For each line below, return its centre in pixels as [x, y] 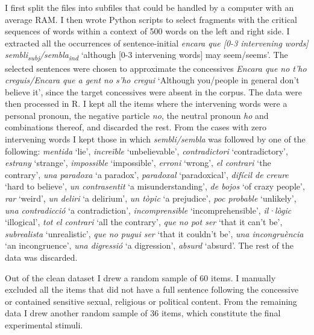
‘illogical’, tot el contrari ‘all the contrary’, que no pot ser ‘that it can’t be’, [144, 222]
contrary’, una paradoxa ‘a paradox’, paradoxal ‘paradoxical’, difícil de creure [147, 174]
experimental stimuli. [44, 324]
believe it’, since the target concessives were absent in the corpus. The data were [153, 91]
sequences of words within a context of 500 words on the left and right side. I [147, 31]
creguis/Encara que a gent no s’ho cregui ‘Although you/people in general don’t [152, 80]
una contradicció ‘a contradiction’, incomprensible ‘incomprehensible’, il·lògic [148, 210]
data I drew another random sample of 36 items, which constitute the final [143, 313]
